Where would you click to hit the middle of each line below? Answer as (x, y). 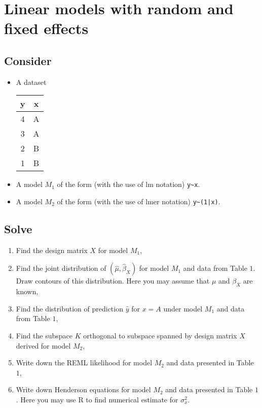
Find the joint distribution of (61, 268)
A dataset (31, 82)
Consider (28, 60)
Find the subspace (44, 336)
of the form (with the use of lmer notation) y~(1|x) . (139, 201)
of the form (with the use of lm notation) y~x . (128, 184)
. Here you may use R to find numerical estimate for (97, 400)
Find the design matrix (52, 250)
